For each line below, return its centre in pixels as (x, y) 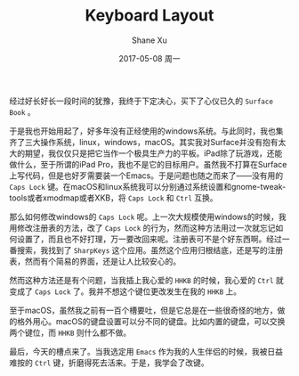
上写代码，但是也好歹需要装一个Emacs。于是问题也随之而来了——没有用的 (146, 176)
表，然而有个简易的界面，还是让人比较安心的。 (95, 261)
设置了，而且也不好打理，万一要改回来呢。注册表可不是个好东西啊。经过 (149, 239)
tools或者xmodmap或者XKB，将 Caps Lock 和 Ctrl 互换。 (113, 198)
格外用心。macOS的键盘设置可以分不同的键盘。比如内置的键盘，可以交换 (151, 321)
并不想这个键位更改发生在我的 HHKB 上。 (169, 291)
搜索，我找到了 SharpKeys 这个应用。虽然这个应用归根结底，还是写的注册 (150, 249)
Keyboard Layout (149, 16)
